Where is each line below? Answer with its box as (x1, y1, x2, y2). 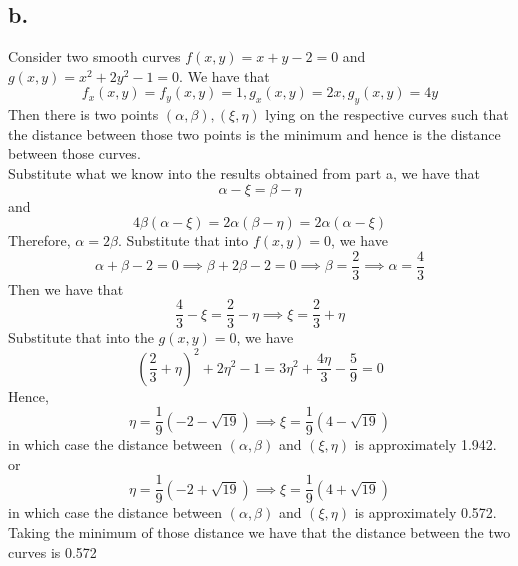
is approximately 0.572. (354, 502, 497, 523)
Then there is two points (8, 104, 159, 125)
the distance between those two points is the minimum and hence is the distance (8, 123, 501, 144)
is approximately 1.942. (354, 434, 497, 455)
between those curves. (8, 143, 141, 164)
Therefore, (8, 230, 71, 251)
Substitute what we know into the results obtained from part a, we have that (8, 162, 481, 183)
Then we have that (8, 278, 124, 299)
